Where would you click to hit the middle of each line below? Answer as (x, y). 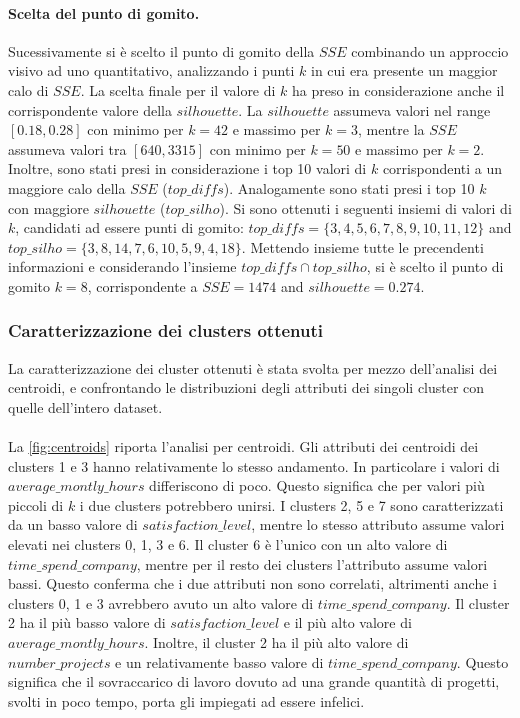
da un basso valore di (73, 524)
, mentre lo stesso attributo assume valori (378, 524)
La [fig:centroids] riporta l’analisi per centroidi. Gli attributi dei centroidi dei (243, 446)
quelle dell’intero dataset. (85, 406)
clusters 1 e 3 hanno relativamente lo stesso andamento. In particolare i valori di (254, 465)
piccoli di (36, 504)
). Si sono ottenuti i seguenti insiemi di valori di (365, 207)
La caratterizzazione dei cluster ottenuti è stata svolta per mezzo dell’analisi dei (253, 367)
